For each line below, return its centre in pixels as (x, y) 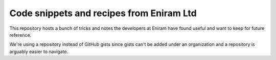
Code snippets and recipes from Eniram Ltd (103, 13)
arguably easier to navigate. (39, 51)
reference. (20, 35)
